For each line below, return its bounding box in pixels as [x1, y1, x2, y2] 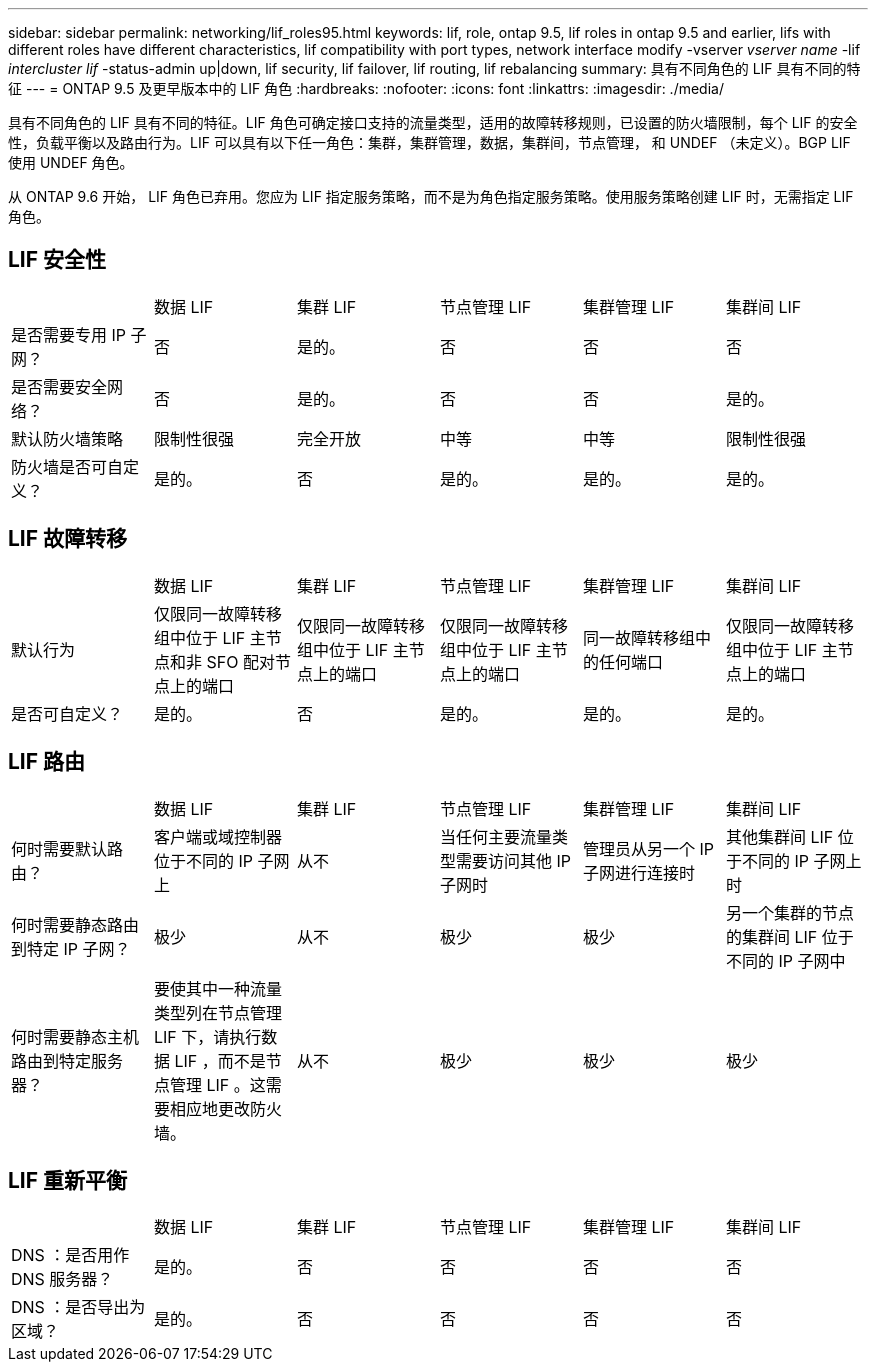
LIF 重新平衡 [8, 1167, 128, 1193]
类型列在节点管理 [153, 1002, 282, 1023]
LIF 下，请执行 [153, 1026, 262, 1047]
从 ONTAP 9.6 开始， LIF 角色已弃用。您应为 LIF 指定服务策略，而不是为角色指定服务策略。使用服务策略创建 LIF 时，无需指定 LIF [8, 188, 854, 205]
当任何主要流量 [439, 826, 552, 847]
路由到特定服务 [11, 1050, 124, 1071]
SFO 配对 [206, 651, 275, 672]
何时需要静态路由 [11, 914, 140, 935]
